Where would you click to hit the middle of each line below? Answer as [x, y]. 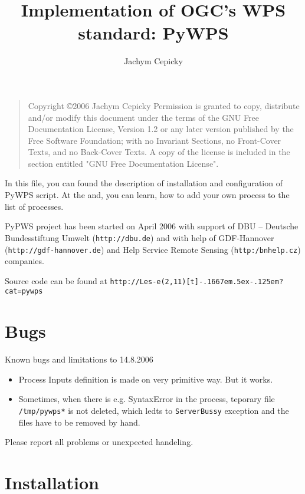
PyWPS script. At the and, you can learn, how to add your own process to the [147, 195]
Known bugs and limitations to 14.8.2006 [79, 359]
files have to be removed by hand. [79, 422]
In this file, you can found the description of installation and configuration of [144, 183]
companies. [24, 261]
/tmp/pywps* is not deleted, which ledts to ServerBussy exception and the [154, 410]
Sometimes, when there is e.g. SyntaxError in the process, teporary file [147, 399]
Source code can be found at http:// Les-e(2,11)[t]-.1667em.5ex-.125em [142, 280]
